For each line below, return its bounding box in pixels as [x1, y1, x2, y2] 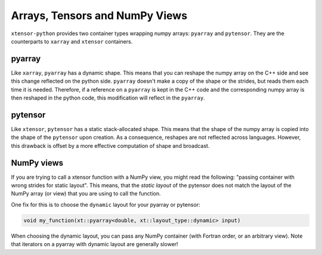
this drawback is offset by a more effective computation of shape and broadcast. [11, 142, 210, 149]
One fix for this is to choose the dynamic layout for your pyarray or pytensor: [11, 201, 200, 208]
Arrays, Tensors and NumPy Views [11, 9, 188, 22]
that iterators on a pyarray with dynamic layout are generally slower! [11, 241, 178, 248]
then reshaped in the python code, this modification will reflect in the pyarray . [11, 94, 205, 101]
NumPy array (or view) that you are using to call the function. [11, 190, 161, 197]
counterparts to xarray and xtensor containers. [11, 38, 133, 45]
